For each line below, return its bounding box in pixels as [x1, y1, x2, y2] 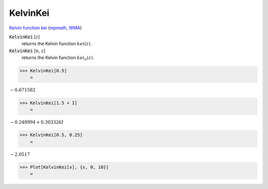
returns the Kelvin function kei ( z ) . [21, 41, 92, 47]
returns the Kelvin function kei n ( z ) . [21, 55, 94, 62]
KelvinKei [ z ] [9, 34, 40, 40]
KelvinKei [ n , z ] [9, 48, 46, 54]
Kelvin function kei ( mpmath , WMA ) [9, 25, 82, 31]
